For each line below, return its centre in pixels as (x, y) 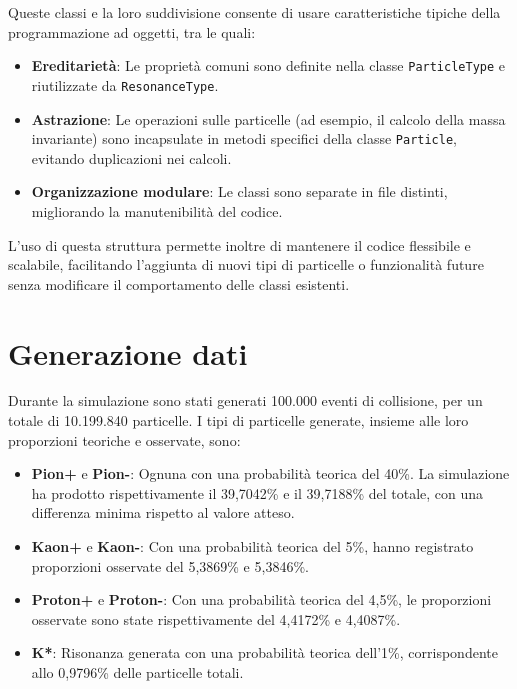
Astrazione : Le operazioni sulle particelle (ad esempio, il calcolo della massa (268, 118)
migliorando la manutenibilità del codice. (157, 210)
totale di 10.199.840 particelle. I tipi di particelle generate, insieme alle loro (238, 420)
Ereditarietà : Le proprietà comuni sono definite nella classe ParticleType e (268, 65)
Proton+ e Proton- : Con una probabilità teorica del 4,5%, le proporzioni (261, 599)
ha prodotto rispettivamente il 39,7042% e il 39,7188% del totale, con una (257, 492)
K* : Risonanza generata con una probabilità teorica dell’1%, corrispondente (264, 652)
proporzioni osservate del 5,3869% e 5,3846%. (170, 565)
